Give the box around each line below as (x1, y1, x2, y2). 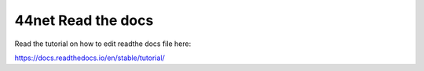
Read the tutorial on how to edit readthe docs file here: (14, 39, 192, 48)
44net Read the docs (14, 12, 154, 29)
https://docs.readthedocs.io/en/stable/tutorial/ (14, 53, 165, 62)
